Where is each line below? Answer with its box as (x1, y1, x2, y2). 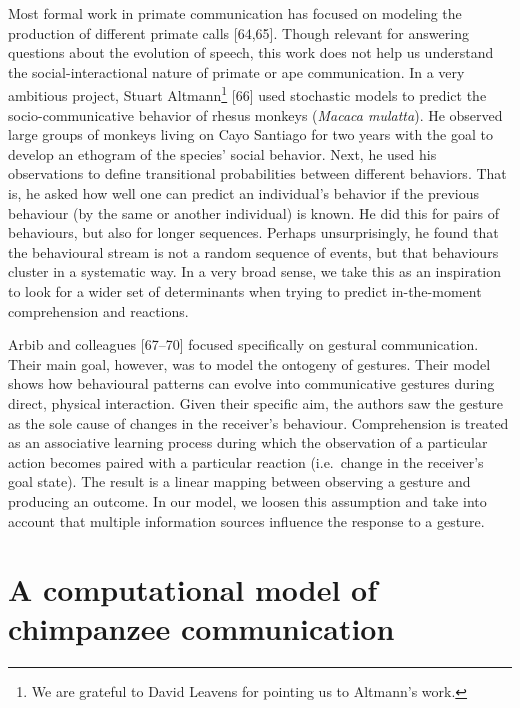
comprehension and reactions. (8, 300, 189, 321)
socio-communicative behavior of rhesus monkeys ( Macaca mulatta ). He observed (8, 104, 503, 125)
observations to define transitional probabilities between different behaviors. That (8, 163, 507, 184)
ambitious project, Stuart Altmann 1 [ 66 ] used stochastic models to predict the (8, 82, 487, 106)
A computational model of (8, 569, 378, 610)
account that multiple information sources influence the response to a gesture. (8, 510, 485, 531)
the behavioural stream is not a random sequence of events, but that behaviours (8, 241, 499, 262)
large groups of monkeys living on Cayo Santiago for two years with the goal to (8, 124, 493, 145)
